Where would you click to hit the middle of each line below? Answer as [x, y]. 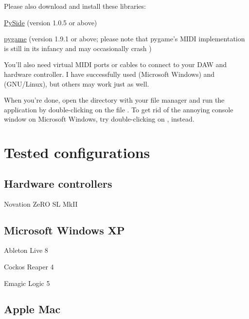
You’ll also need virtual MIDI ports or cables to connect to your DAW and [116, 64]
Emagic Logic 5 [27, 283]
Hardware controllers [58, 183]
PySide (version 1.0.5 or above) [51, 22]
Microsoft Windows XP [64, 230]
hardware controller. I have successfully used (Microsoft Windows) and [109, 74]
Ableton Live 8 [26, 250]
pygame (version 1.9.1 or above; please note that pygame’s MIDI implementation [124, 39]
